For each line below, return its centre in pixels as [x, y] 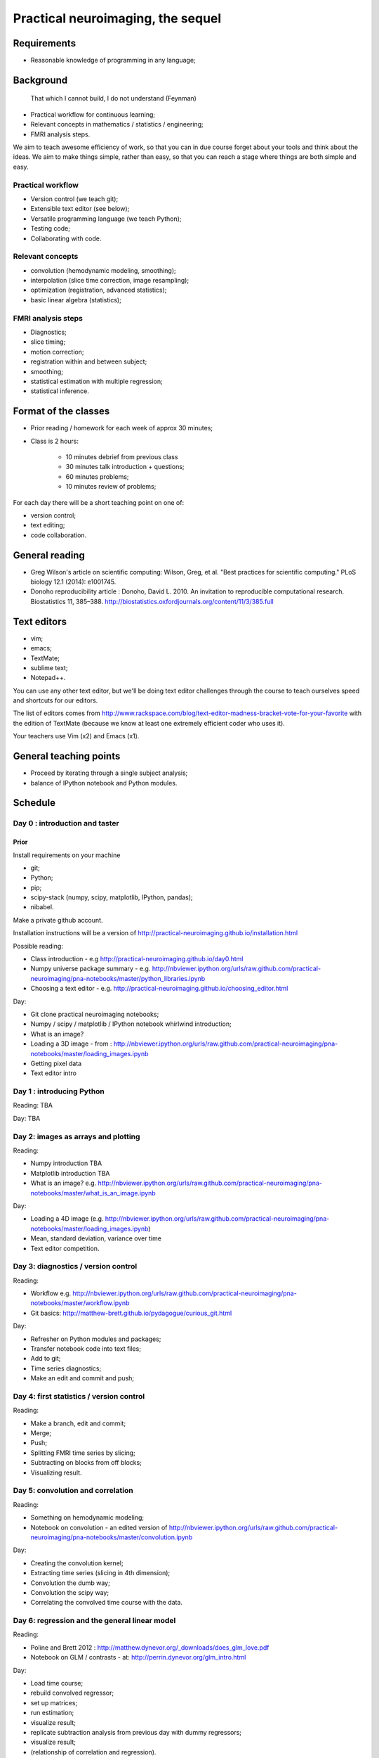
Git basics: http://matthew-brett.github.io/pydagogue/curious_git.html [131, 1313]
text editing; [48, 525]
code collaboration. [59, 535]
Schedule [34, 803]
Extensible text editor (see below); [80, 209]
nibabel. [42, 907]
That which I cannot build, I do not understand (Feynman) [113, 98]
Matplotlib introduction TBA [70, 1173]
